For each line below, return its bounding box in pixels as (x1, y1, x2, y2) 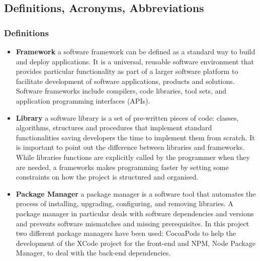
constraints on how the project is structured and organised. (16, 171, 199, 182)
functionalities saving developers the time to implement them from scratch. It (16, 132, 255, 142)
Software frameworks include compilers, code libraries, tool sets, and (16, 85, 227, 96)
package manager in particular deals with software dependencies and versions (16, 208, 254, 218)
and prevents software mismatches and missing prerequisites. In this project (16, 218, 249, 228)
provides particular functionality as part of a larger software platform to (16, 66, 238, 76)
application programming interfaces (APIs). (16, 95, 150, 106)
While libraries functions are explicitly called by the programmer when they (16, 151, 250, 162)
